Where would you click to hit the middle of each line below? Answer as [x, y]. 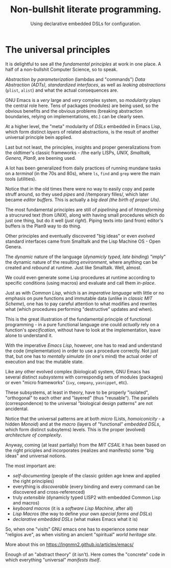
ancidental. [17, 409]
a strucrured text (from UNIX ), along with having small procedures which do [85, 215]
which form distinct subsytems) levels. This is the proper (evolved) [75, 429]
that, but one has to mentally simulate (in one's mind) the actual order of [81, 356]
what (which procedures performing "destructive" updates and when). [79, 309]
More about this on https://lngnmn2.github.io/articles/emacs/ [69, 544]
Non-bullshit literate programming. [86, 9]
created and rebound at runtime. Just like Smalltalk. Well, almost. [74, 267]
